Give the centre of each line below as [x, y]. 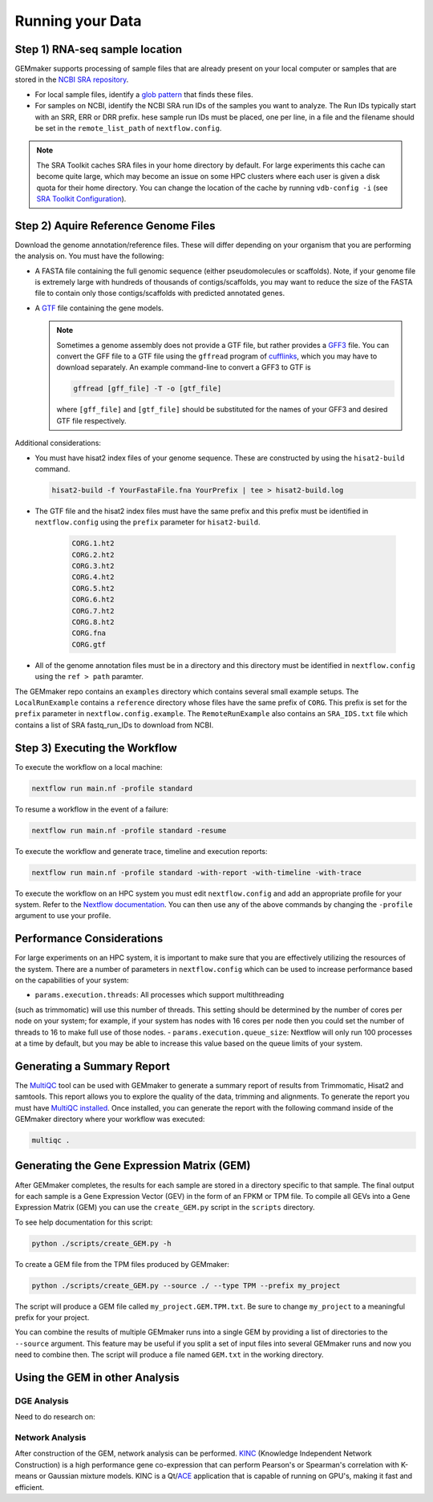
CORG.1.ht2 [93, 544]
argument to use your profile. [63, 916]
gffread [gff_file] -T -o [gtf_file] [148, 389]
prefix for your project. [52, 1318]
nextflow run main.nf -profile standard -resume [129, 830]
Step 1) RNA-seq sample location [99, 49]
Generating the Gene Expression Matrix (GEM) [133, 1166]
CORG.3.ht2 [93, 566]
